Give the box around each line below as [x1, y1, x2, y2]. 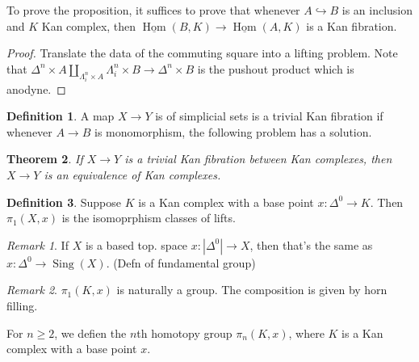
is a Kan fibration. [306, 17, 397, 34]
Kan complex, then [41, 17, 136, 34]
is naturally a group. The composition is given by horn [116, 281, 388, 298]
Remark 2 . [6, 281, 57, 298]
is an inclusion [341, 2, 413, 18]
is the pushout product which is [197, 60, 354, 77]
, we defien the [54, 324, 127, 341]
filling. [6, 297, 38, 314]
